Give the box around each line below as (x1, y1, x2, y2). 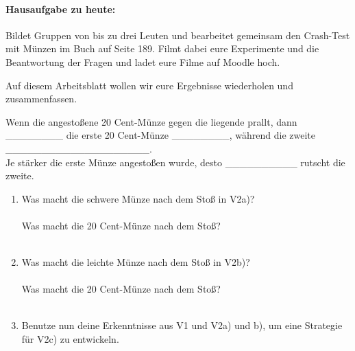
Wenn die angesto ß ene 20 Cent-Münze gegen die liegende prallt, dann (5, 114, 297, 128)
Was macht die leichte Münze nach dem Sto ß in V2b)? (21, 255, 250, 269)
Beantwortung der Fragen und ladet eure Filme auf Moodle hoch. (5, 54, 280, 69)
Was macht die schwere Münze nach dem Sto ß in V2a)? (21, 191, 255, 205)
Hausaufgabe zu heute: (5, 1, 116, 16)
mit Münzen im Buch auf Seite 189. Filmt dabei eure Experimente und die (5, 41, 319, 56)
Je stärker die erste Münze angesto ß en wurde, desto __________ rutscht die (5, 155, 345, 169)
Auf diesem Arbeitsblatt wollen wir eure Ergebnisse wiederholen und (5, 78, 293, 92)
